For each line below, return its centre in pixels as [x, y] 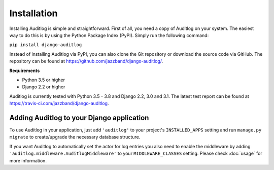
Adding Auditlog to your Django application [79, 117]
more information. [28, 160]
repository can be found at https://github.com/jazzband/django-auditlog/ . [86, 61]
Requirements [25, 71]
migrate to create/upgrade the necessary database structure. [75, 137]
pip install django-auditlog [46, 45]
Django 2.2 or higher [44, 87]
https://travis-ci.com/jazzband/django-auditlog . [59, 104]
